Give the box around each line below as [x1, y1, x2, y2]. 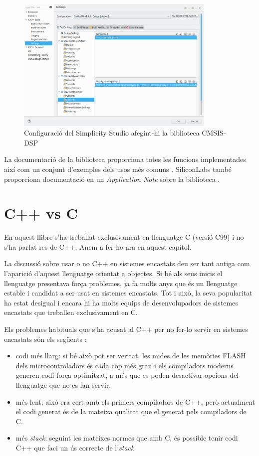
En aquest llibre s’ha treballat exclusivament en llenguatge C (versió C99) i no [4, 232, 244, 242]
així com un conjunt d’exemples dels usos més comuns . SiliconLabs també [4, 163, 232, 174]
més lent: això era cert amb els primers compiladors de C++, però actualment [15, 396, 256, 407]
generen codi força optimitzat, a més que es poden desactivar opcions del [15, 370, 239, 380]
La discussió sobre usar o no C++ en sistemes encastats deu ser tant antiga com [4, 258, 250, 269]
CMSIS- [202, 128, 226, 138]
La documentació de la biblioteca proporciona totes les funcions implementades [4, 154, 246, 164]
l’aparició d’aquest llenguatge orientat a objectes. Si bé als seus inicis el [4, 268, 223, 279]
